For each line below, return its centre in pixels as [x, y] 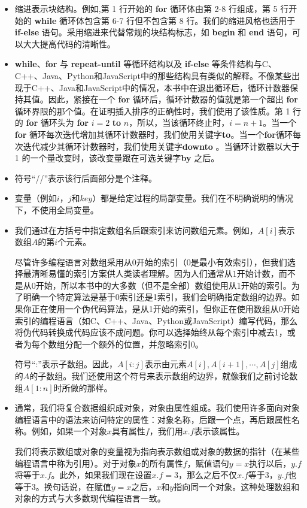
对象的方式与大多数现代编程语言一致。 [90, 498]
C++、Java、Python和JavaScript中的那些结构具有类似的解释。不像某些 [153, 75]
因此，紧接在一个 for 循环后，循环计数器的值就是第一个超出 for [173, 99]
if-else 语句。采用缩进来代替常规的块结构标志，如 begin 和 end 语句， [153, 32]
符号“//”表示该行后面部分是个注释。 [86, 178]
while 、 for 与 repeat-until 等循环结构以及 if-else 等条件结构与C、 [145, 64]
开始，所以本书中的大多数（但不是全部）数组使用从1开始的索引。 [163, 285]
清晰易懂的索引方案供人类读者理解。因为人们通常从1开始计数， [155, 273]
